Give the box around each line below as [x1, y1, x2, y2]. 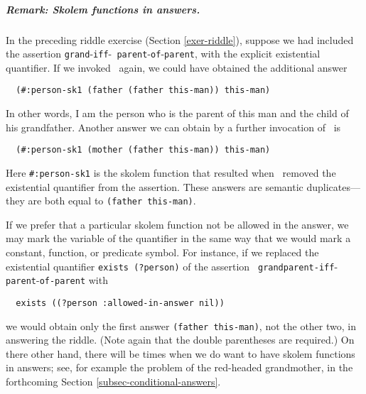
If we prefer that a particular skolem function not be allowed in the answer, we [6, 217, 349, 231]
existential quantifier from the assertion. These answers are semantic [6, 179, 303, 194]
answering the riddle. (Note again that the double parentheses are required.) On [6, 332, 355, 347]
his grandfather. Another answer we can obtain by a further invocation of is [6, 119, 341, 134]
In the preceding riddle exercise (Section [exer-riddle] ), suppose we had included [6, 32, 354, 47]
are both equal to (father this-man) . [28, 193, 196, 208]
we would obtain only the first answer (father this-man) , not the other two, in [6, 318, 356, 333]
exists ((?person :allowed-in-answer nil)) [16, 297, 225, 308]
